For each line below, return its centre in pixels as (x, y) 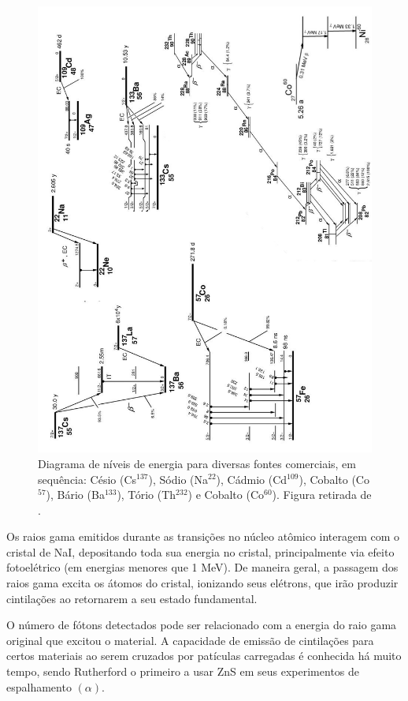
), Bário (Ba (75, 495)
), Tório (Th (147, 495)
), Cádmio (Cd (252, 479)
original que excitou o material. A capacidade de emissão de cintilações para (190, 640)
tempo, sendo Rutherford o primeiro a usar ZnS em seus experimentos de (183, 671)
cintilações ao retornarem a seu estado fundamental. (132, 598)
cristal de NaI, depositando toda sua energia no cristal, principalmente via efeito (200, 551)
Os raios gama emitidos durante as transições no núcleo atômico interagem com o (203, 536)
